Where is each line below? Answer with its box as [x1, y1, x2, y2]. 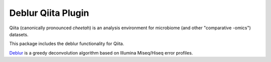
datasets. [9, 31, 29, 37]
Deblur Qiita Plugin [9, 7, 89, 18]
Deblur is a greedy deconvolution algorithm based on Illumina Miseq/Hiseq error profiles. [9, 50, 193, 56]
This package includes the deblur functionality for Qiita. [9, 41, 124, 47]
